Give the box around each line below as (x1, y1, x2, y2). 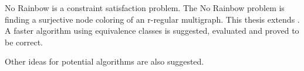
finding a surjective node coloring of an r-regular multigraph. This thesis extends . (5, 13, 300, 25)
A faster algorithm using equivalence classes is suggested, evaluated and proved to (5, 24, 299, 37)
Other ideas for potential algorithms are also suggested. (5, 55, 204, 68)
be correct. (5, 35, 43, 48)
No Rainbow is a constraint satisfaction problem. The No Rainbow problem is (5, 2, 285, 13)
